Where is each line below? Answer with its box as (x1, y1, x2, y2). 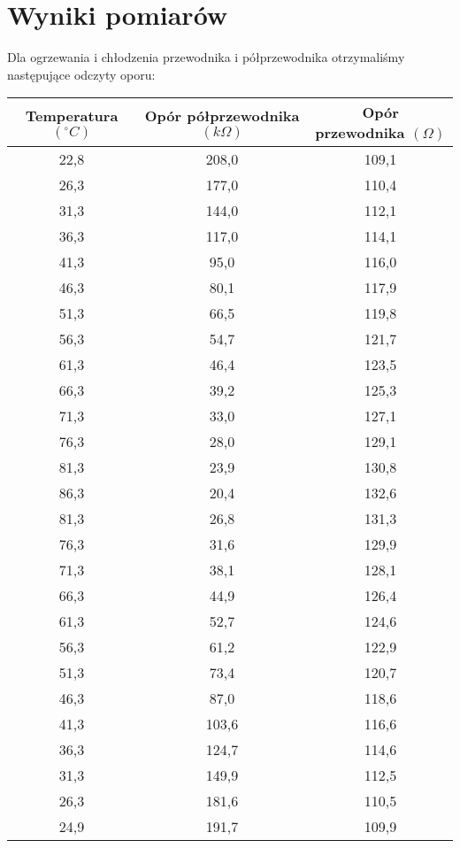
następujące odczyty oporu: (7, 65, 156, 83)
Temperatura (25, 104, 119, 126)
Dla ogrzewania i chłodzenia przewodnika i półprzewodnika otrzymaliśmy (7, 48, 405, 66)
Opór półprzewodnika (144, 104, 300, 126)
